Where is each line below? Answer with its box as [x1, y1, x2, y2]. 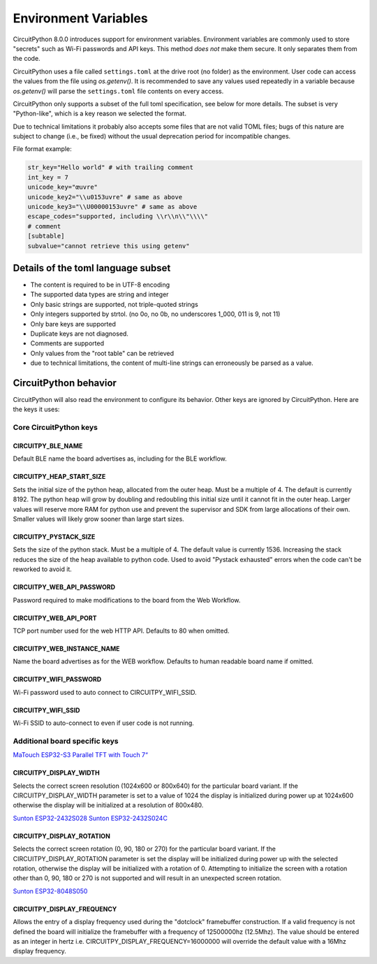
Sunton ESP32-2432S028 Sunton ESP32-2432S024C [13, 814, 168, 822]
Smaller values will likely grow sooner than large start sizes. [13, 515, 184, 523]
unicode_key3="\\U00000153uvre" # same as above [27, 203, 198, 210]
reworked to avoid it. [13, 565, 73, 573]
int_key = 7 [27, 173, 69, 181]
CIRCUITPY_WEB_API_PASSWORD [13, 583, 115, 591]
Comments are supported [30, 339, 105, 347]
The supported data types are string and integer [30, 290, 169, 298]
